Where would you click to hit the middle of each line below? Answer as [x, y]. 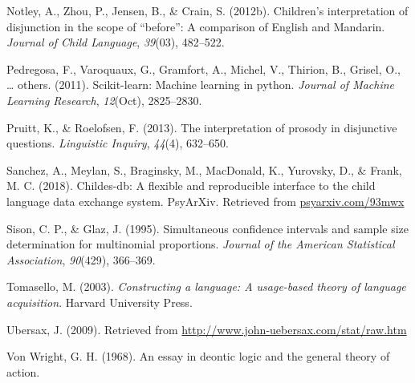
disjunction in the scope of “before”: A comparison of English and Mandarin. [196, 26]
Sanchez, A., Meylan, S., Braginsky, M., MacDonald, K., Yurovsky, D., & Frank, [204, 169]
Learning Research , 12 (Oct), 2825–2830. [104, 100]
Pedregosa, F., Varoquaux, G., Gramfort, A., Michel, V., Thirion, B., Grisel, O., [203, 69]
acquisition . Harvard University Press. [100, 302]
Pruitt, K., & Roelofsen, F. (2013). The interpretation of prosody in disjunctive [202, 127]
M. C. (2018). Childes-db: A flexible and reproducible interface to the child [191, 185]
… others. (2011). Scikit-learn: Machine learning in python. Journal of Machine [201, 85]
